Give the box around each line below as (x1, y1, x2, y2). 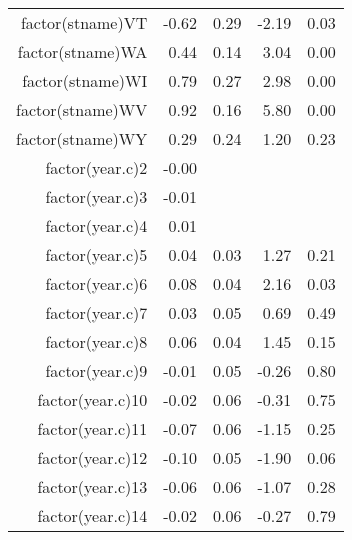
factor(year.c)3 (45, 185, 148, 208)
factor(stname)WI (22, 69, 148, 92)
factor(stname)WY (16, 127, 148, 150)
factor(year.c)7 (45, 301, 148, 324)
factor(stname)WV (16, 98, 148, 121)
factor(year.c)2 (45, 156, 148, 179)
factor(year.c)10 (37, 388, 148, 411)
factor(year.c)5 (45, 243, 148, 266)
